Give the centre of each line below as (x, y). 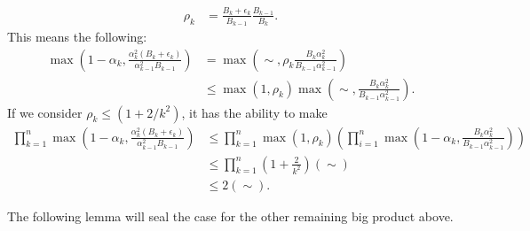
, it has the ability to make (254, 112)
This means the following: (77, 36)
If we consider (45, 112)
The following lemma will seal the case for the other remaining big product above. (230, 216)
